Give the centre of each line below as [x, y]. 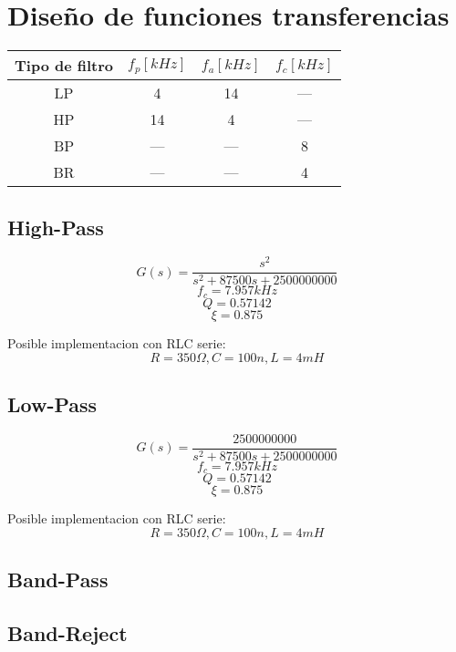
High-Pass [56, 227]
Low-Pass [52, 404]
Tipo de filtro [64, 66]
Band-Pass [58, 580]
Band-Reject [67, 633]
